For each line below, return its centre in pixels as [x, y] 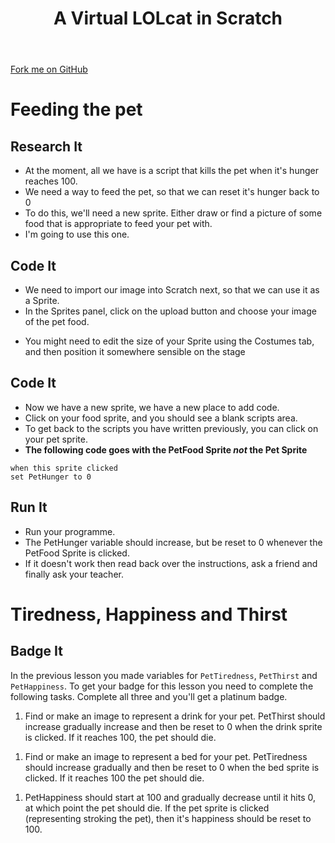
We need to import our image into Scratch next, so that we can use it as [172, 290]
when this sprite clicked [64, 468]
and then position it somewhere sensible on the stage [135, 351]
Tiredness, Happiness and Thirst [149, 614]
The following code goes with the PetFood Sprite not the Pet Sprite [166, 449]
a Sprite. [42, 300]
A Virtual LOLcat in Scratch [168, 18]
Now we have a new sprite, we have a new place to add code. [152, 407]
